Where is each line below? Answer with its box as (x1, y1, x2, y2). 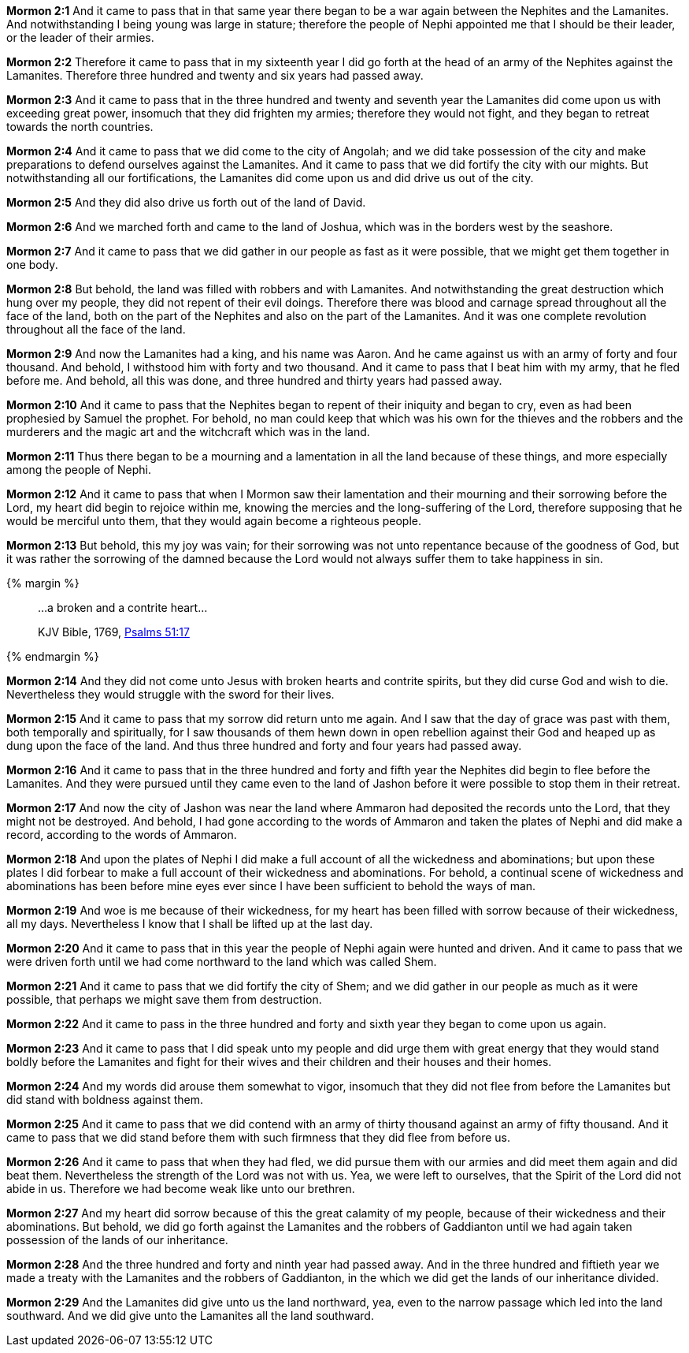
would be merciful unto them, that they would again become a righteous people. (6, 514, 421, 527)
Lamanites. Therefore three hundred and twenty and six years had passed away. (6, 69, 424, 82)
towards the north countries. (6, 120, 154, 133)
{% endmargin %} (6, 650, 99, 663)
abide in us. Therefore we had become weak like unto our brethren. (6, 1182, 355, 1195)
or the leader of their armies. (6, 31, 154, 44)
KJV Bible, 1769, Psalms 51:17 (38, 625, 190, 639)
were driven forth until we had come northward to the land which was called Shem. (6, 955, 437, 968)
